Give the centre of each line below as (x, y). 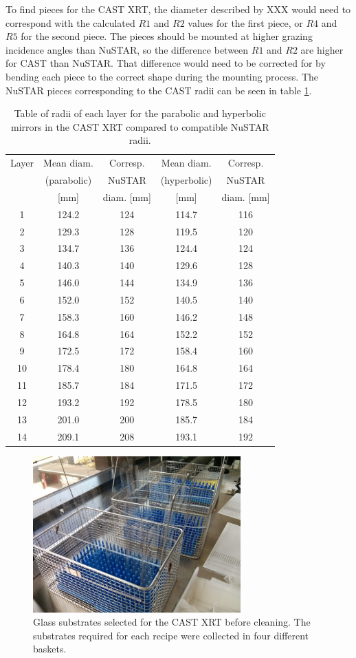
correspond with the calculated (70, 22)
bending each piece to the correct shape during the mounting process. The (162, 76)
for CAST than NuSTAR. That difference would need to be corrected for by (166, 63)
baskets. (50, 649)
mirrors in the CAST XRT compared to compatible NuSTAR (140, 126)
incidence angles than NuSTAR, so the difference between (127, 49)
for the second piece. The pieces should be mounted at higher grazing (167, 36)
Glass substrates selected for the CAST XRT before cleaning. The (172, 622)
